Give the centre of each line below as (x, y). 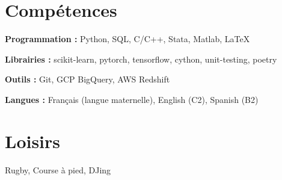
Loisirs (33, 141)
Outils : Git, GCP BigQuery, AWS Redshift (87, 79)
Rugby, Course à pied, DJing (58, 169)
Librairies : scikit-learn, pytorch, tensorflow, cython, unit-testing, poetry (141, 59)
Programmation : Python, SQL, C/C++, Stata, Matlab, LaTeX (127, 39)
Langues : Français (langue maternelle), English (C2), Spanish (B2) (132, 99)
